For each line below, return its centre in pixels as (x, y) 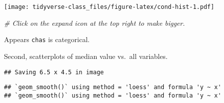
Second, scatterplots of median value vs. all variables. (86, 56)
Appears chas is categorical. (47, 39)
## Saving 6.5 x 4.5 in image (54, 72)
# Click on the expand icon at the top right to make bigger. (95, 23)
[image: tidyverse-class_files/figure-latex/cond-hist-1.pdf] (109, 7)
